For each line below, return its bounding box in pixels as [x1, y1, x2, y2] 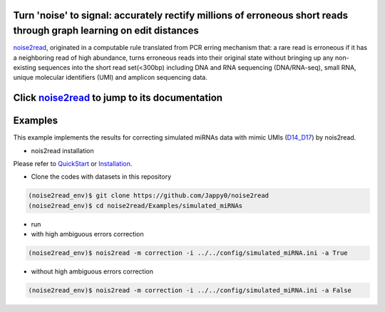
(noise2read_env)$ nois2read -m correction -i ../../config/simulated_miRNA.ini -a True [28, 249, 349, 257]
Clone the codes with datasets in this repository [31, 172, 172, 181]
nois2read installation [31, 146, 94, 155]
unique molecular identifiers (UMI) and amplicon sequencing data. [13, 73, 208, 82]
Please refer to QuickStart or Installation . [13, 159, 133, 167]
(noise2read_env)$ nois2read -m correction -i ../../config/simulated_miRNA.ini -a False [28, 286, 352, 295]
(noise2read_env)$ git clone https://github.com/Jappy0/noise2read [28, 192, 269, 199]
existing [13, 63, 37, 71]
